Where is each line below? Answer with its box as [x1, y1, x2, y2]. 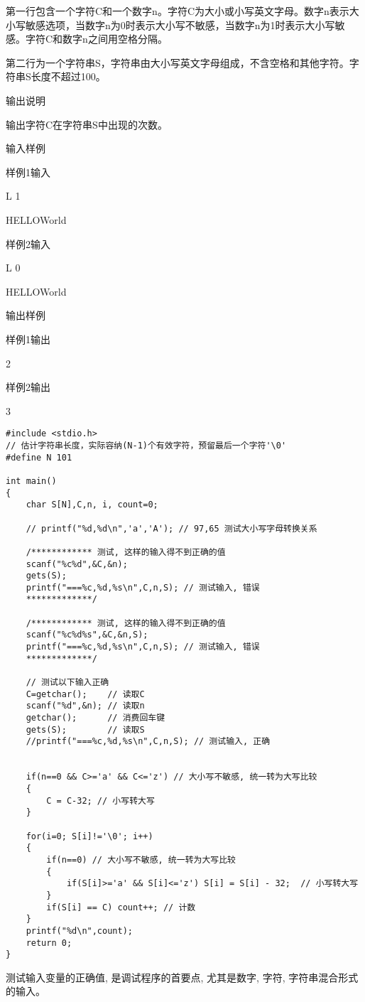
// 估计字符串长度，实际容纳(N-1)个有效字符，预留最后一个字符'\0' [6, 440, 287, 451]
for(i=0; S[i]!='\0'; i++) [26, 831, 153, 841]
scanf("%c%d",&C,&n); [26, 559, 128, 569]
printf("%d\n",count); [26, 925, 133, 936]
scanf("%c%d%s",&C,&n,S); [26, 630, 148, 640]
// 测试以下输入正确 [26, 677, 109, 688]
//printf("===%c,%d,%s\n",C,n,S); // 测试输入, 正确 [26, 736, 271, 747]
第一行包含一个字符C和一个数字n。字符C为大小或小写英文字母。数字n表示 [6, 4, 349, 18]
